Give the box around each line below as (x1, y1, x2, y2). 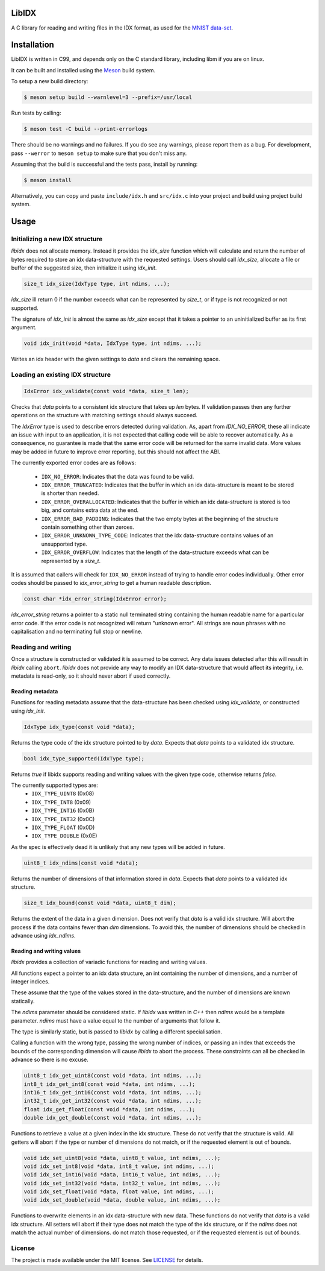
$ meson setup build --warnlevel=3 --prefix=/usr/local (23, 94, 193, 101)
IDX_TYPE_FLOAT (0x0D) (31, 824, 95, 831)
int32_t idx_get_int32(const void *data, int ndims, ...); (23, 1097, 202, 1105)
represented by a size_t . (41, 557, 101, 564)
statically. (11, 997, 36, 1004)
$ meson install (23, 177, 72, 183)
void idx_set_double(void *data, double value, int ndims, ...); (23, 1197, 221, 1203)
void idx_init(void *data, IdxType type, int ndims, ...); (23, 340, 202, 347)
